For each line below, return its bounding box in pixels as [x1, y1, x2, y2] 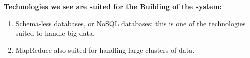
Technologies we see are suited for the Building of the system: [4, 1, 222, 11]
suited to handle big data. [15, 28, 95, 38]
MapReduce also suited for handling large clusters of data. [15, 44, 195, 55]
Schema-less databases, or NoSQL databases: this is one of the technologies [15, 18, 246, 28]
